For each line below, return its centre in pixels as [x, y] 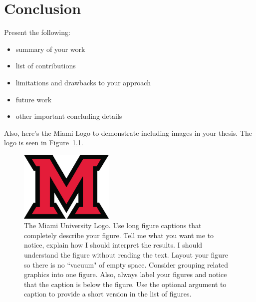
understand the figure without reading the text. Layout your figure [126, 255]
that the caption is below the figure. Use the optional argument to [125, 284]
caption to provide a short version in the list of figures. [108, 294]
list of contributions [46, 66]
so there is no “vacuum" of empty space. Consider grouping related [126, 264]
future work [34, 99]
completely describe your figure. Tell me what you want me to [119, 235]
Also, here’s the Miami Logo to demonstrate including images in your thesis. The [128, 133]
